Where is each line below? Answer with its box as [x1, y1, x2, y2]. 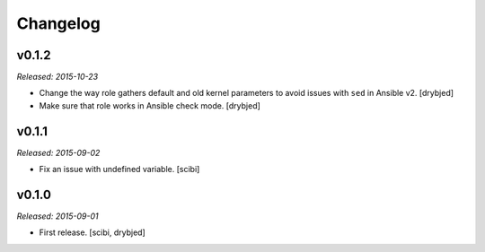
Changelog [16, 13, 101, 33]
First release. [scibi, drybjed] [39, 227, 145, 238]
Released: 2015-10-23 [16, 72, 99, 83]
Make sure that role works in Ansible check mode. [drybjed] [39, 100, 260, 111]
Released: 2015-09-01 [16, 211, 99, 222]
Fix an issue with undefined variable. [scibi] [39, 164, 200, 175]
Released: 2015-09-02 [16, 147, 101, 158]
